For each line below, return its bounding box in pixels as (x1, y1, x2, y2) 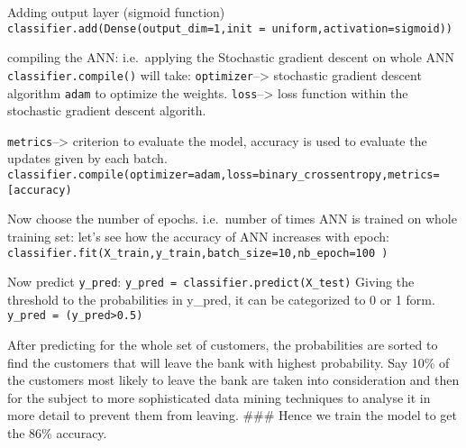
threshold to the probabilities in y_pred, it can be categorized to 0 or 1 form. (7, 289, 435, 308)
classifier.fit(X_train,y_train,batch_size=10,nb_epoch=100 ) (7, 246, 388, 260)
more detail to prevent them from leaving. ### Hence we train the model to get (7, 406, 458, 425)
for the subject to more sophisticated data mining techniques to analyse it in (7, 388, 431, 407)
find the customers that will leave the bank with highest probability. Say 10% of (7, 352, 450, 371)
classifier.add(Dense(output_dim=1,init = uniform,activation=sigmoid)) (7, 22, 452, 35)
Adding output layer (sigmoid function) (7, 3, 225, 21)
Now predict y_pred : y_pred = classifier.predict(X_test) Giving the (7, 272, 415, 291)
